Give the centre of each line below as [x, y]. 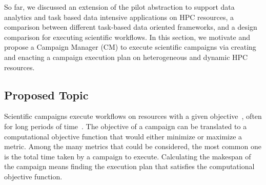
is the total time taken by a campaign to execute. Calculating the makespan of [128, 156]
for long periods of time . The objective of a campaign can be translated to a [126, 126]
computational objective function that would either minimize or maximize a [123, 136]
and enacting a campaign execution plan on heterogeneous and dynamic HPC [126, 57]
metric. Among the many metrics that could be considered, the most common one [133, 146]
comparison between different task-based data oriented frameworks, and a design [131, 27]
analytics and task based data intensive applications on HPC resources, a [119, 17]
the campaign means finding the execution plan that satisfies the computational [129, 166]
